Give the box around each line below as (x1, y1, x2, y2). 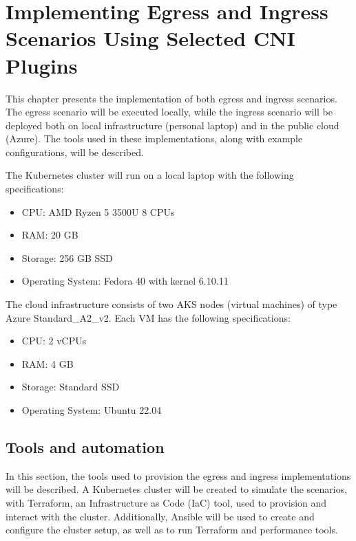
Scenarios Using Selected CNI (6, 24, 295, 52)
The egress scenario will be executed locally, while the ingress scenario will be (6, 104, 333, 119)
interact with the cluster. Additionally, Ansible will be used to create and (6, 509, 315, 523)
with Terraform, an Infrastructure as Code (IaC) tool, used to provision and (6, 495, 327, 509)
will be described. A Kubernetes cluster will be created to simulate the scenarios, (6, 482, 348, 496)
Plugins (6, 51, 78, 79)
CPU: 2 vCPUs (21, 333, 87, 348)
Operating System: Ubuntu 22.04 (21, 403, 162, 417)
